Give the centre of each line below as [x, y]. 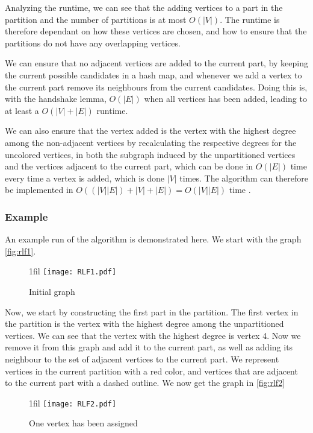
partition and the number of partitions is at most [96, 19]
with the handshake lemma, [56, 99]
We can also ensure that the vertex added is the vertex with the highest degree [150, 131]
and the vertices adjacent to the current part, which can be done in [129, 166]
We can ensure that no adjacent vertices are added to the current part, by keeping [156, 63]
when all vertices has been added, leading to [225, 99]
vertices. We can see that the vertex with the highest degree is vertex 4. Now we [153, 335]
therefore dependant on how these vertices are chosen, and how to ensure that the [156, 31]
